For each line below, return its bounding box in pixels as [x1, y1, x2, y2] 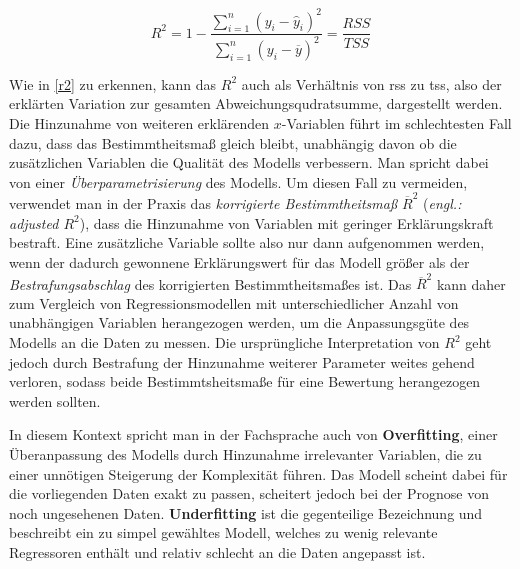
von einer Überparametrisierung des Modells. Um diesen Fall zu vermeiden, [9, 171, 468, 192]
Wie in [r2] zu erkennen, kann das [9, 73, 217, 94]
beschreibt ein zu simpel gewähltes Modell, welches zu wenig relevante [9, 522, 438, 543]
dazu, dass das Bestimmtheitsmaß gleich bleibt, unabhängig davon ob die [9, 132, 457, 153]
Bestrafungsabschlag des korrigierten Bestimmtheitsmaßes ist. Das [9, 273, 412, 294]
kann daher [436, 273, 506, 294]
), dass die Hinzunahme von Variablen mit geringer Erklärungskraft [79, 212, 494, 233]
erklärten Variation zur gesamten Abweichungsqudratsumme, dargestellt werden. [9, 93, 503, 114]
